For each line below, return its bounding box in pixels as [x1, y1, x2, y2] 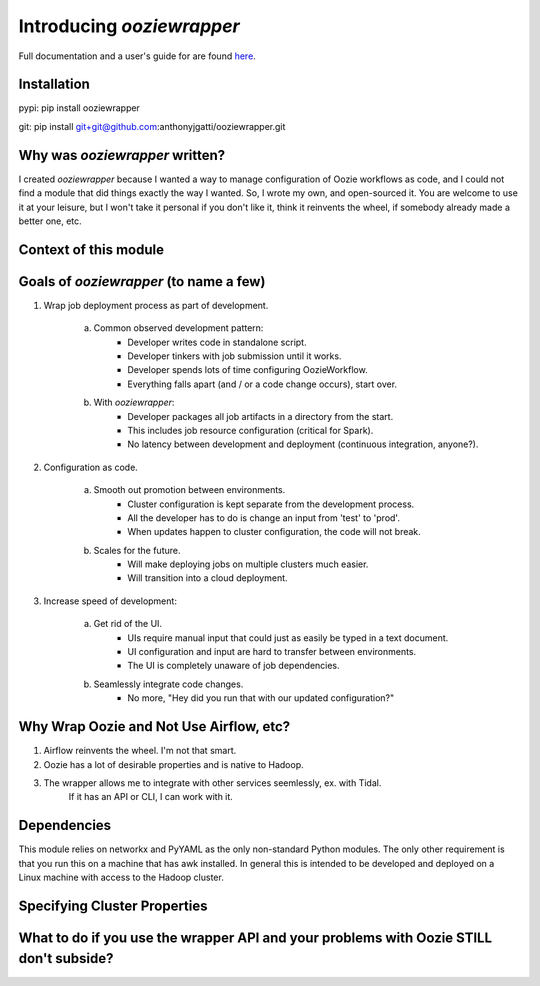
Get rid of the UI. [93, 618, 163, 630]
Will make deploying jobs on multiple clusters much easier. [127, 558, 369, 570]
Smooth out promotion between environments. [93, 484, 286, 496]
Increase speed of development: [43, 595, 177, 607]
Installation [18, 76, 90, 93]
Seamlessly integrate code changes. [93, 678, 244, 690]
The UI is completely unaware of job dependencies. [127, 660, 340, 672]
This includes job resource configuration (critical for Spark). [127, 424, 374, 436]
